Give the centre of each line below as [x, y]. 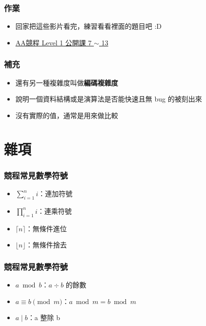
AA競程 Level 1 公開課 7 [53, 42]
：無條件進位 [46, 228]
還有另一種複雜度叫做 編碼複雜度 [67, 82]
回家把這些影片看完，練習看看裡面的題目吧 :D [89, 26]
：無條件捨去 [46, 245]
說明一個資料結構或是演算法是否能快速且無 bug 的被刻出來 [109, 99]
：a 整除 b [44, 317]
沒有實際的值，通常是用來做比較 [67, 115]
